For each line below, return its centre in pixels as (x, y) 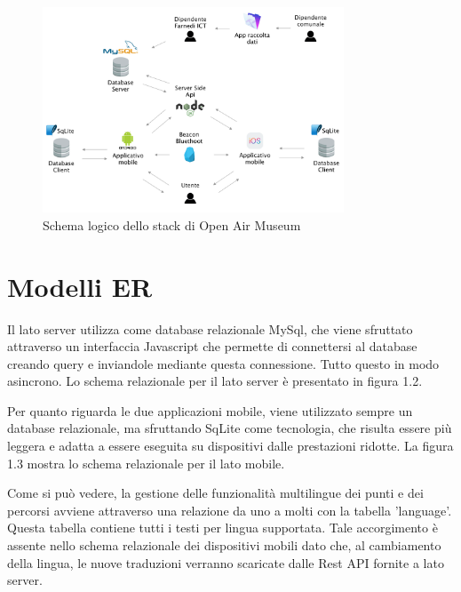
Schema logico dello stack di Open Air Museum (172, 224)
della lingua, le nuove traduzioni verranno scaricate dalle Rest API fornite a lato (226, 562)
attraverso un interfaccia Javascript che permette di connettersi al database (212, 346)
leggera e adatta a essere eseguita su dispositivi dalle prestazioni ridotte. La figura (230, 446)
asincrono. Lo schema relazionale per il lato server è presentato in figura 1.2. (215, 381)
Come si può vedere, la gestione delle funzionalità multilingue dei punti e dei (215, 493)
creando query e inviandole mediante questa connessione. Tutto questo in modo (223, 363)
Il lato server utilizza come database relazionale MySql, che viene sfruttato (210, 328)
